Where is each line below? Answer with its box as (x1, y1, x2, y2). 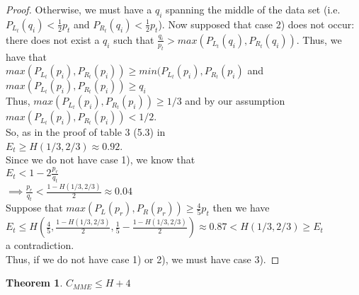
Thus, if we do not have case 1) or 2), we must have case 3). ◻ (6, 251, 280, 266)
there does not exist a (6, 32, 100, 47)
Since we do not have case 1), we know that (6, 152, 195, 167)
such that (113, 32, 154, 47)
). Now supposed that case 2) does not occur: (158, 16, 355, 31)
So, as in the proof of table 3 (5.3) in (6, 125, 166, 139)
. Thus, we (296, 32, 342, 47)
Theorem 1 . (6, 275, 63, 290)
